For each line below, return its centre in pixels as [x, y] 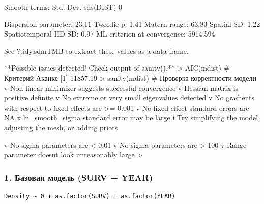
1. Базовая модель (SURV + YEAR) [79, 177]
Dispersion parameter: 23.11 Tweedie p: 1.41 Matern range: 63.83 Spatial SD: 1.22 [132, 24]
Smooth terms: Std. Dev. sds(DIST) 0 [63, 7]
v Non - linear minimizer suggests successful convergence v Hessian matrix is [121, 88]
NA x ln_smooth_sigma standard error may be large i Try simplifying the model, [132, 117]
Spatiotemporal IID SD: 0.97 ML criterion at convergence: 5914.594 [110, 34]
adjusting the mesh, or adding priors [61, 127]
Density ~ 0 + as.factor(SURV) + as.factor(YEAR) [90, 196]
